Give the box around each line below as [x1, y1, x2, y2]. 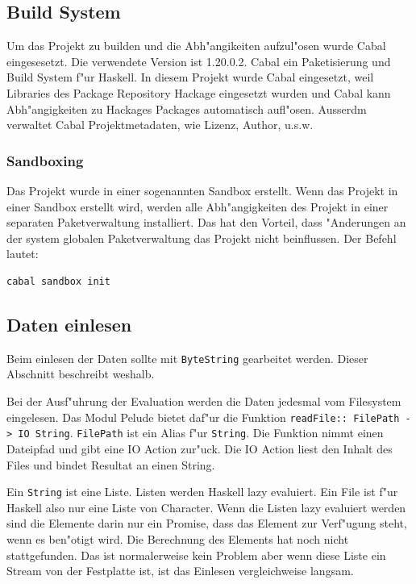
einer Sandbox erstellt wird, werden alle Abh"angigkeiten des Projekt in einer [6, 198, 389, 215]
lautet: [6, 245, 39, 262]
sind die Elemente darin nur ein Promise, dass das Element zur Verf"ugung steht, [6, 515, 407, 532]
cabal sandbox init [6, 275, 110, 287]
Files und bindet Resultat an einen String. [6, 456, 215, 473]
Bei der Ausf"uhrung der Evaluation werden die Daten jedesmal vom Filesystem [6, 393, 401, 409]
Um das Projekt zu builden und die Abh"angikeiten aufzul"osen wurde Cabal [6, 37, 386, 54]
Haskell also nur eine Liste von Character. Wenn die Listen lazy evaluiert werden [6, 498, 406, 515]
